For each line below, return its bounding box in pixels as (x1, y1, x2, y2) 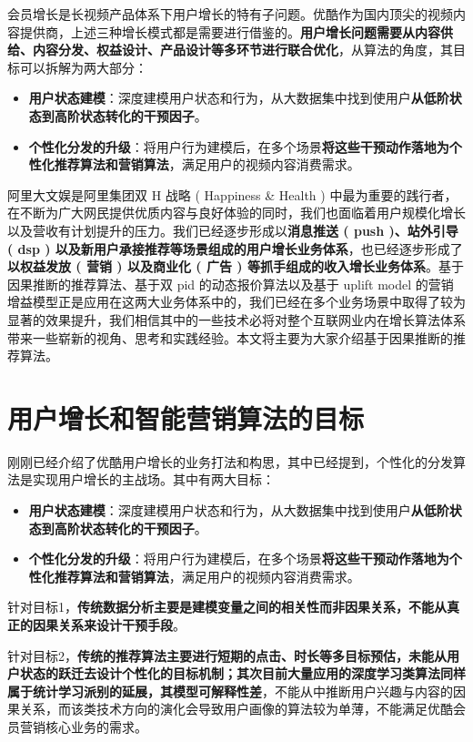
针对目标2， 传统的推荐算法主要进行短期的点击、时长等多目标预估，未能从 (7, 645, 447, 665)
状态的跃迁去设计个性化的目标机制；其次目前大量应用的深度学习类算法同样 (19, 664, 466, 683)
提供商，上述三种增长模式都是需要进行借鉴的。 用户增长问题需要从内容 (19, 22, 440, 41)
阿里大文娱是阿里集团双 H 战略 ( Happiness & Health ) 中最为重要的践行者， (7, 185, 458, 204)
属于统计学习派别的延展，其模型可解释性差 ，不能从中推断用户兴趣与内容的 (7, 681, 453, 700)
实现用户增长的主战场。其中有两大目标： (32, 470, 275, 489)
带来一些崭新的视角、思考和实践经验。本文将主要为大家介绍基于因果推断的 (7, 328, 453, 347)
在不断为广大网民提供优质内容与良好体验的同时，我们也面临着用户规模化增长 (7, 203, 466, 222)
